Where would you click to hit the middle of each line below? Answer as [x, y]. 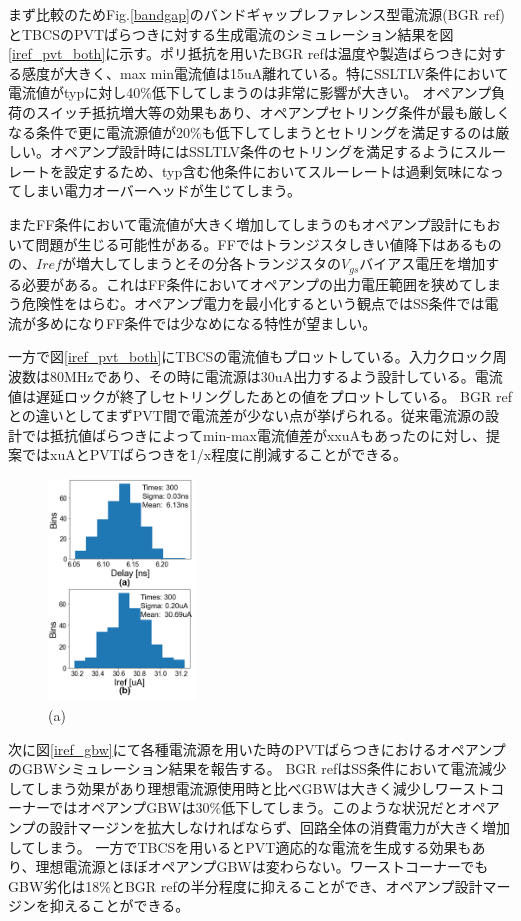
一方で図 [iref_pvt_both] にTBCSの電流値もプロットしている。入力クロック [250, 356]
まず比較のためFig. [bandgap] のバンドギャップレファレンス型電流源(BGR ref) [257, 14]
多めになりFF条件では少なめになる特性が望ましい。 [206, 322]
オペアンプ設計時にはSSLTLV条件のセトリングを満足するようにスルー [277, 151]
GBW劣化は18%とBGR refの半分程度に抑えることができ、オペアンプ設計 [245, 885]
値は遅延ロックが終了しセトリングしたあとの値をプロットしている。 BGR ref [260, 395]
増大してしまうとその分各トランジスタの [208, 263]
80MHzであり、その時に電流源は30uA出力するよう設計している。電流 [276, 375]
